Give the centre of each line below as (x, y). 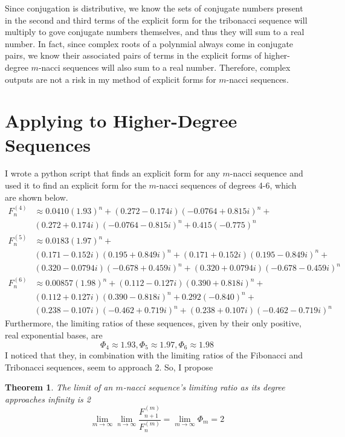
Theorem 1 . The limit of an (59, 387)
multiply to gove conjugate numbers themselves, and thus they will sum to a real (155, 32)
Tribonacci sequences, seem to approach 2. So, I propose (109, 367)
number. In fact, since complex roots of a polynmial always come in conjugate (149, 43)
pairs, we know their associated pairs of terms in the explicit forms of (133, 55)
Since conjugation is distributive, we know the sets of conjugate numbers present (154, 8)
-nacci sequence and (266, 173)
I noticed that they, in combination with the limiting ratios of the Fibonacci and (154, 354)
